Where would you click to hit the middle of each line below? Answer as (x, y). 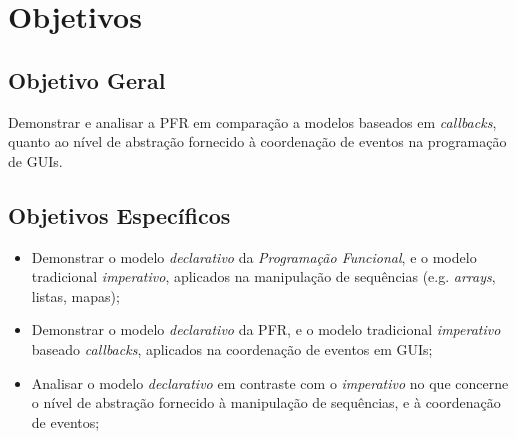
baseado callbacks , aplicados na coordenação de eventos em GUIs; (232, 348)
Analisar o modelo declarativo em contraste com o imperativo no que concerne (270, 382)
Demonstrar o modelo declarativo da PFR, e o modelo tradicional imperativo (266, 329)
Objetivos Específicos (119, 214)
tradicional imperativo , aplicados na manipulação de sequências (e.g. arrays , (263, 276)
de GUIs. (35, 160)
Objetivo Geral (87, 79)
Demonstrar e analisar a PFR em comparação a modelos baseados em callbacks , (252, 121)
